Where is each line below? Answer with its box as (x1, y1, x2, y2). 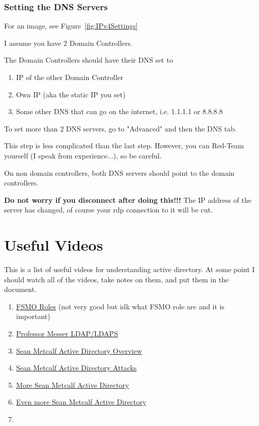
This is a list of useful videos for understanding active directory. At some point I (4, 264, 255, 275)
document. (4, 284, 37, 295)
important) (16, 311, 50, 322)
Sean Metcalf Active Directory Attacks (16, 362, 137, 373)
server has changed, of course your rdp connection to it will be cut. (4, 204, 213, 215)
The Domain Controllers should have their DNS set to (4, 55, 173, 65)
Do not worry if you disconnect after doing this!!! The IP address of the (4, 194, 251, 205)
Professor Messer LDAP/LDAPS (16, 328, 118, 339)
